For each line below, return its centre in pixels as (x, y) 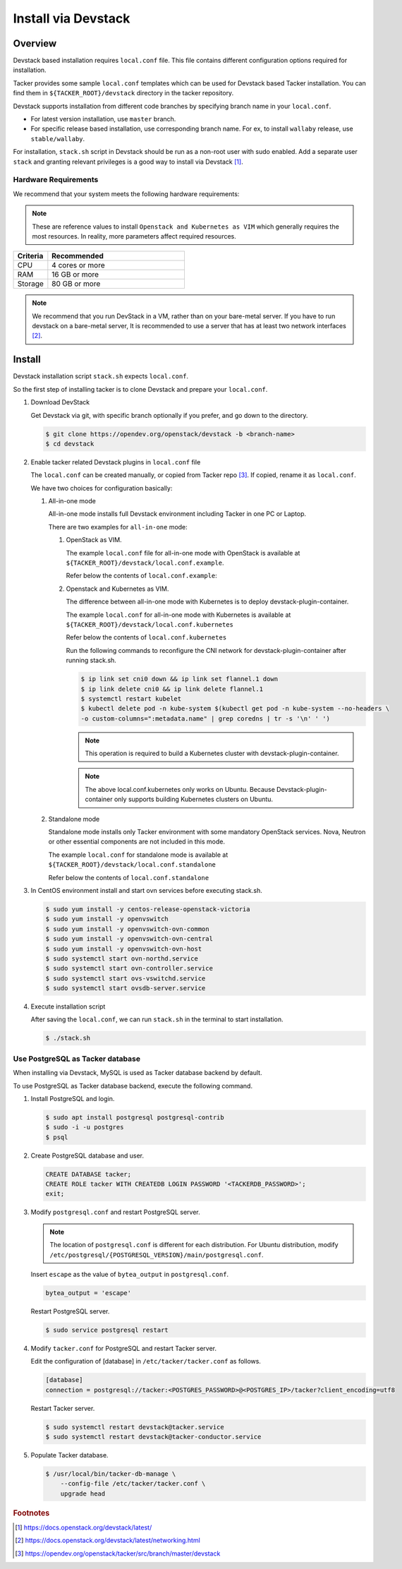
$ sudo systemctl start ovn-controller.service (129, 968)
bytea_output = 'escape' (89, 1293)
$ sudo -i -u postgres (85, 1127)
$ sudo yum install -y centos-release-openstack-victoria (148, 909)
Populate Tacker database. (69, 1455)
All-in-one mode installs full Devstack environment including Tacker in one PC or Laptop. (177, 514)
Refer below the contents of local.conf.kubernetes (146, 637)
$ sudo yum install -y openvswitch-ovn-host (124, 949)
